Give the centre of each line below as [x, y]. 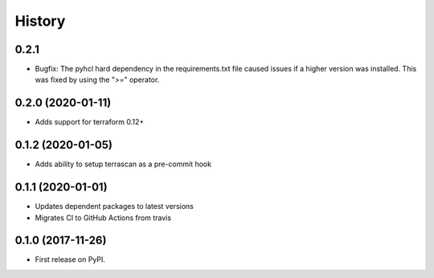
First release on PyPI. [70, 260]
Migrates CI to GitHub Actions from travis [103, 218]
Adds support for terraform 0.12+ [90, 122]
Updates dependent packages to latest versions [115, 206]
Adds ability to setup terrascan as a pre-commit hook [123, 164]
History [40, 21]
